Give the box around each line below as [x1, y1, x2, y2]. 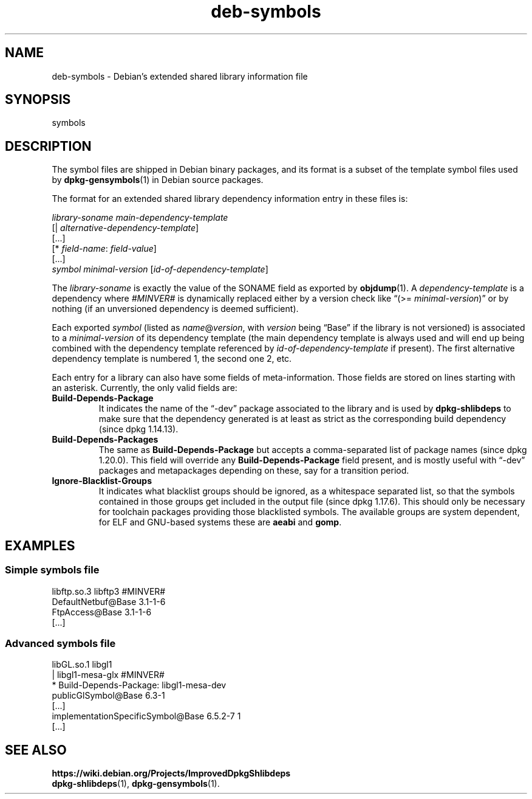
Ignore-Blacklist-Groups [52, 476, 152, 486]
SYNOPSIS [5, 92, 71, 108]
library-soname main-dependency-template [52, 212, 228, 223]
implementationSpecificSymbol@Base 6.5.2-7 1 [52, 711, 241, 722]
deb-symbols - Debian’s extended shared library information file [52, 71, 308, 81]
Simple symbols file [5, 564, 100, 576]
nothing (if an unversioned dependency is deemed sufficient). [52, 303, 299, 314]
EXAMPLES [5, 538, 75, 553]
